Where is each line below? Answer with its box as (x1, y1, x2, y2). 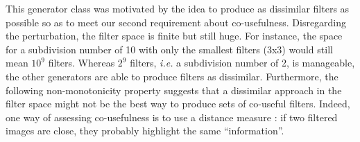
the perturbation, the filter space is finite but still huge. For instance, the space (6, 28, 343, 43)
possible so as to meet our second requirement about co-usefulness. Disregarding (6, 15, 347, 29)
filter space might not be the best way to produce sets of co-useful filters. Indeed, (6, 96, 350, 111)
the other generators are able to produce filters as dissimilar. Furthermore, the (6, 69, 338, 83)
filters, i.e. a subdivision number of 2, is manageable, (130, 55, 355, 70)
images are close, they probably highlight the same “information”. (6, 123, 284, 138)
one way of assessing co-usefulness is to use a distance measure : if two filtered (6, 109, 338, 124)
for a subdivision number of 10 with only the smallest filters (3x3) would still (6, 42, 333, 56)
